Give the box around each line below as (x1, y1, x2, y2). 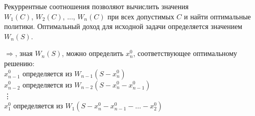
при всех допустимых (107, 11, 175, 21)
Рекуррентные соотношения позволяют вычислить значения (4, 1, 189, 11)
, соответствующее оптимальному (133, 48, 237, 59)
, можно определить (62, 48, 124, 59)
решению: (4, 57, 35, 68)
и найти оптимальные (184, 11, 251, 21)
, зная (15, 48, 33, 59)
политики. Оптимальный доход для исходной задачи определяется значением (4, 21, 242, 32)
